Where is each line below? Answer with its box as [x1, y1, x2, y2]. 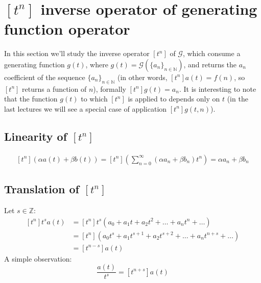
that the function [4, 93, 58, 104]
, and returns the [183, 59, 237, 69]
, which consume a [182, 48, 241, 59]
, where [85, 59, 108, 69]
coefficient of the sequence [4, 71, 85, 82]
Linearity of [4, 128, 67, 144]
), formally [93, 83, 126, 94]
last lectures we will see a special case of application [4, 103, 167, 114]
